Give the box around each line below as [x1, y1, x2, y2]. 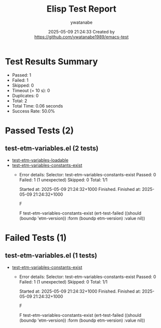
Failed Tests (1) [5, 232, 67, 243]
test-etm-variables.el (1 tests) [5, 251, 97, 260]
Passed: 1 [12, 72, 32, 78]
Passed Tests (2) [5, 125, 74, 136]
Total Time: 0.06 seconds [12, 103, 63, 109]
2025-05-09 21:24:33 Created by [48, 29, 115, 34]
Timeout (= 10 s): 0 [12, 87, 50, 93]
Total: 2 [12, 98, 28, 104]
